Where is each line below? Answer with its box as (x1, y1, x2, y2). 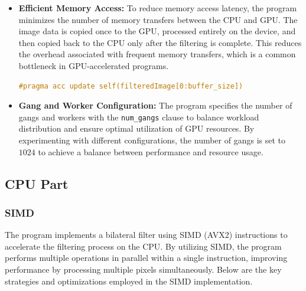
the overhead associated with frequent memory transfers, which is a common (18, 48, 296, 60)
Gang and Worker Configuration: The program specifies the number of (18, 99, 292, 112)
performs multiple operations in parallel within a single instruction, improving (5, 251, 288, 264)
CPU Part (5, 174, 69, 192)
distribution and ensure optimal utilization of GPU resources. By (18, 122, 255, 135)
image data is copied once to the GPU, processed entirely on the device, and (18, 25, 296, 37)
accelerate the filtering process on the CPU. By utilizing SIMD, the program (5, 240, 282, 252)
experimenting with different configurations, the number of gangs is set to (18, 134, 285, 146)
